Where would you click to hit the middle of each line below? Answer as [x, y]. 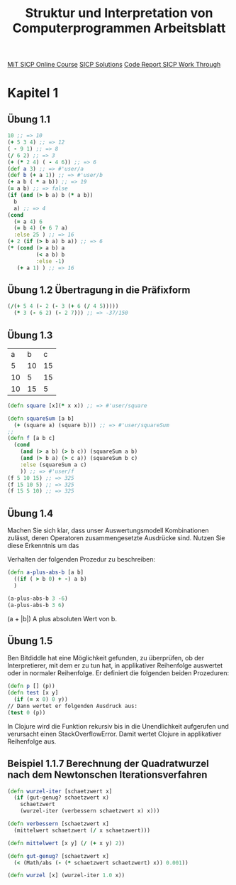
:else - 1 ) [50, 261]
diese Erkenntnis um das [43, 546]
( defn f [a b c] [31, 439]
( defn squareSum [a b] [41, 418]
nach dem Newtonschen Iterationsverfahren [107, 775]
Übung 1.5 [30, 641]
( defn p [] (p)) [31, 686]
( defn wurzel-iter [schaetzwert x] [60, 791]
